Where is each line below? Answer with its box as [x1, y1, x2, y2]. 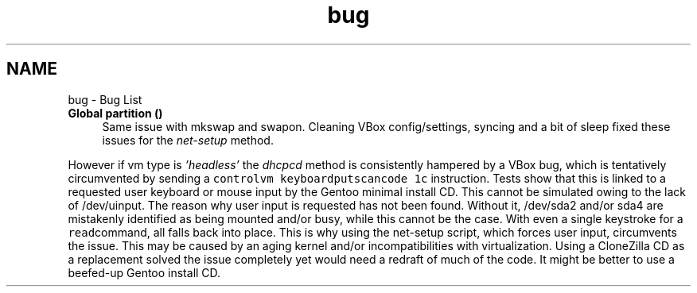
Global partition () [68, 106, 163, 120]
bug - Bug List [68, 92, 142, 106]
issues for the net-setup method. [102, 133, 274, 147]
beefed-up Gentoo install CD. [68, 265, 221, 280]
